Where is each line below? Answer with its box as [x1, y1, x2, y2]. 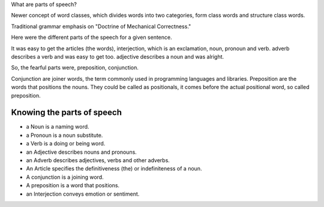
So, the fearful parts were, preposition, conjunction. [11, 64, 139, 71]
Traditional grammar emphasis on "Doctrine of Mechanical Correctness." [11, 23, 191, 30]
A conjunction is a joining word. [26, 173, 104, 181]
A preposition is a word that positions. [26, 182, 120, 189]
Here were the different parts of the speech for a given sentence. [11, 34, 172, 41]
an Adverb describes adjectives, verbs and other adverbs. [26, 156, 170, 164]
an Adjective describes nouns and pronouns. [26, 148, 137, 156]
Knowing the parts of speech [11, 108, 122, 118]
